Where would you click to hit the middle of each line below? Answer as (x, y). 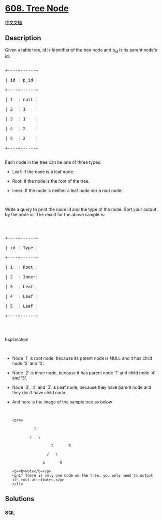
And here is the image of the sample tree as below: (63, 402)
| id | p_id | (22, 80)
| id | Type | (22, 248)
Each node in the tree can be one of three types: (53, 162)
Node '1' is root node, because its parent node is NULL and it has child (82, 358)
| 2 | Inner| (22, 277)
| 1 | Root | (22, 267)
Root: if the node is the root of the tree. (51, 181)
